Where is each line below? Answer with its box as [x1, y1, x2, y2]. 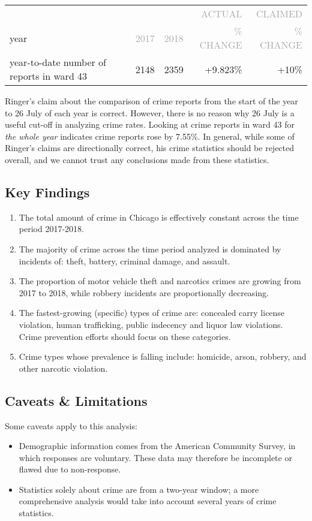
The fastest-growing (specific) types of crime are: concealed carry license [19, 306, 285, 319]
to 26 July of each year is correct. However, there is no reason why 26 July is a [5, 106, 295, 119]
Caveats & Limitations [5, 391, 148, 409]
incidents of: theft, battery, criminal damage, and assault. [19, 254, 230, 267]
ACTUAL [200, 7, 242, 20]
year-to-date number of [10, 55, 106, 69]
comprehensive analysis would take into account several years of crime [19, 495, 277, 507]
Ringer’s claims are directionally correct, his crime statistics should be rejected [5, 141, 295, 154]
